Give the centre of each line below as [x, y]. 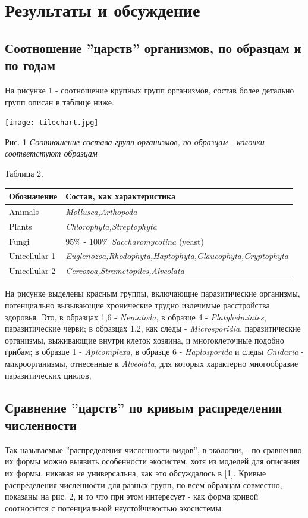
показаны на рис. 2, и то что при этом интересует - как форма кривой [132, 496]
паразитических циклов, [48, 375]
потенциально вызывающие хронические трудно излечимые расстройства [137, 305]
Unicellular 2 [32, 271]
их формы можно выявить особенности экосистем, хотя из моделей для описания [153, 461]
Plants [21, 226]
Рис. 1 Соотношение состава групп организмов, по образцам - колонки [135, 141]
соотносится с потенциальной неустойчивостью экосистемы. [114, 508]
